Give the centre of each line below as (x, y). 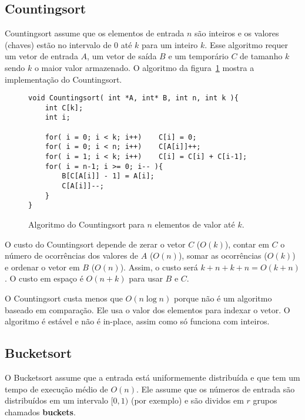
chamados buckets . (40, 411)
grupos (265, 400)
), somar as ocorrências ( (223, 255)
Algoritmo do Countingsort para (86, 224)
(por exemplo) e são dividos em (187, 400)
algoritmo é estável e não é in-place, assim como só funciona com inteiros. (137, 321)
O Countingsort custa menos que (64, 298)
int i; (58, 118)
